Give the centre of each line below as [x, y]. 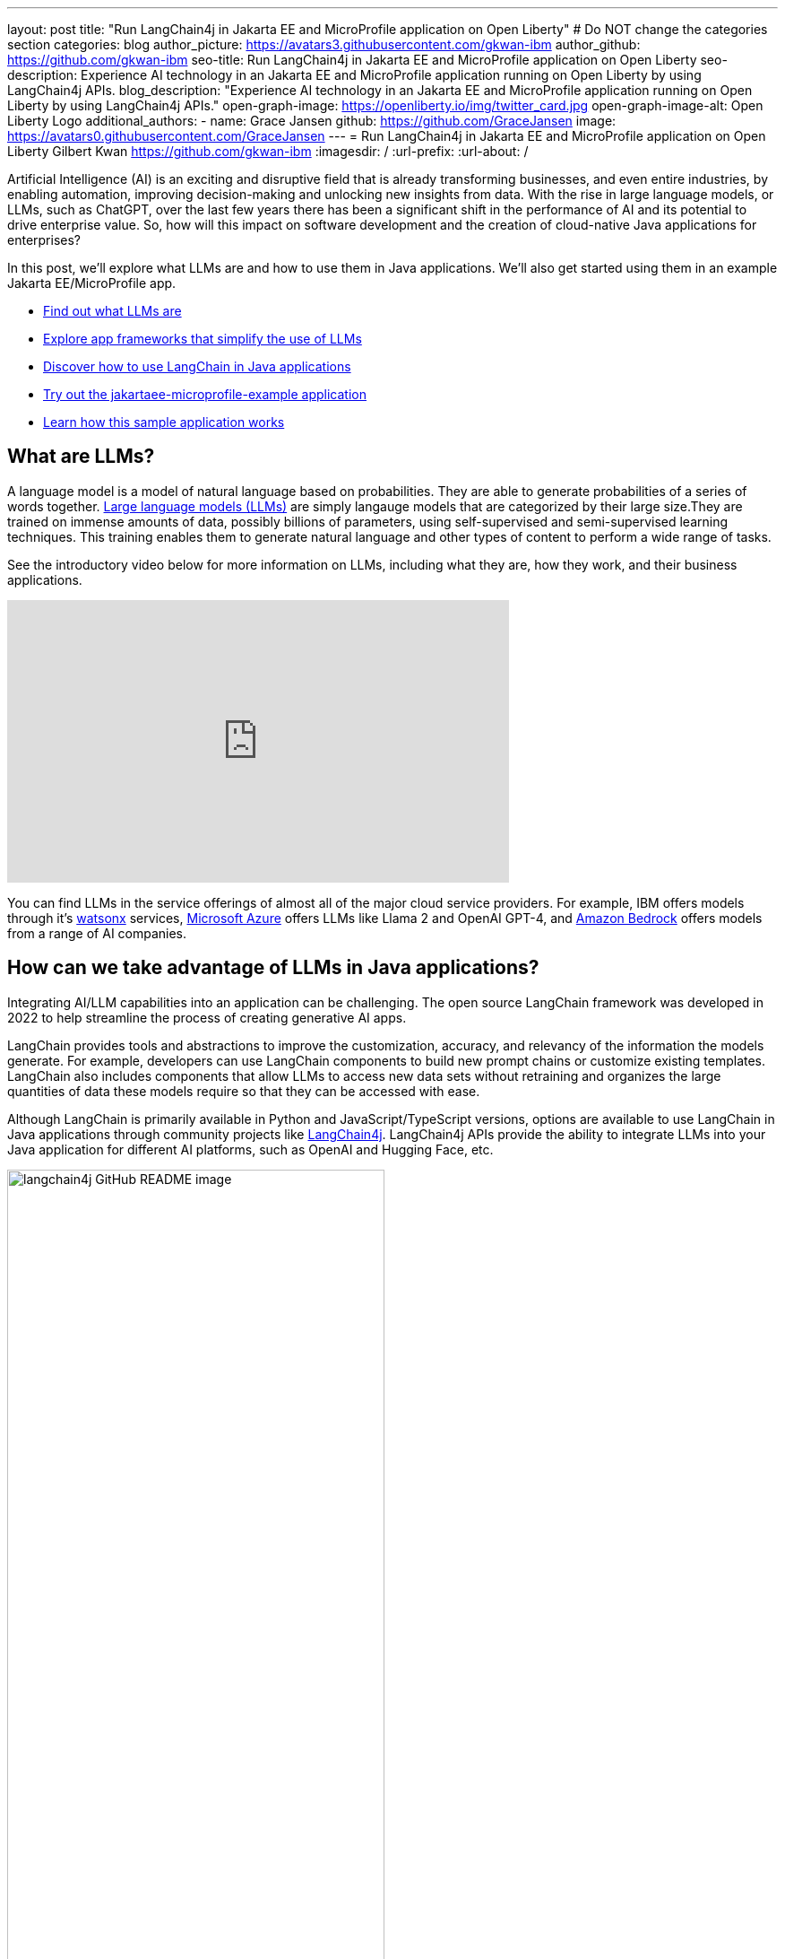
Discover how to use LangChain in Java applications [197, 366]
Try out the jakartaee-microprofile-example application [205, 394]
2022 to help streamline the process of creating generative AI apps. [207, 1017]
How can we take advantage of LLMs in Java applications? [273, 968]
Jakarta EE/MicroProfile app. [92, 283]
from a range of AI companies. [97, 933]
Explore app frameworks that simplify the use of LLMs [203, 339]
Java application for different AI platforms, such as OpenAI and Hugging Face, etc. [250, 1149]
